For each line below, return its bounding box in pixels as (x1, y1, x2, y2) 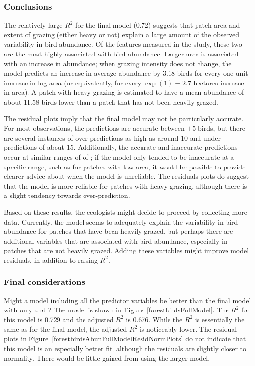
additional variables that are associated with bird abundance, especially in (4, 235, 227, 246)
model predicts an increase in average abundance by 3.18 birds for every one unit (4, 68, 248, 78)
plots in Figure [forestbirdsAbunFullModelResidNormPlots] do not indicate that (4, 334, 246, 344)
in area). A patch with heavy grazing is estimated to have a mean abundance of (4, 87, 244, 97)
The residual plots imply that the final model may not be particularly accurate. (4, 113, 244, 123)
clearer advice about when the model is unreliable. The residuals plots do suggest (4, 171, 249, 181)
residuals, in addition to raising (4, 254, 98, 265)
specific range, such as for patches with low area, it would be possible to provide (4, 161, 246, 171)
